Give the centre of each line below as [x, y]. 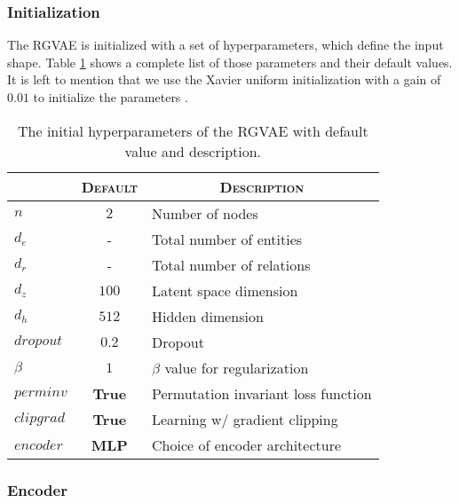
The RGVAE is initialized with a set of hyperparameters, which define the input [226, 45]
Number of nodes [205, 213]
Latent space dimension [225, 290]
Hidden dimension [208, 316]
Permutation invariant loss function [262, 393]
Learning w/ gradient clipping [245, 419]
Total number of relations [231, 264]
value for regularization [237, 367]
